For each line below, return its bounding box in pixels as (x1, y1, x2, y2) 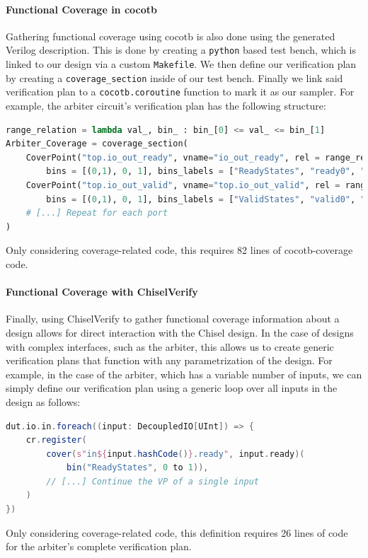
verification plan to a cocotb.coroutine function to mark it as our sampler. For (6, 84, 355, 99)
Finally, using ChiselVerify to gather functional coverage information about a (6, 311, 340, 326)
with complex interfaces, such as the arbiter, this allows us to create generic (6, 339, 334, 354)
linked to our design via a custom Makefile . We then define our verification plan (6, 57, 357, 71)
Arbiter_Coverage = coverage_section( (6, 139, 188, 149)
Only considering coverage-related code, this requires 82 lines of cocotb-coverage (6, 243, 353, 257)
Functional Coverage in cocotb (6, 1, 157, 16)
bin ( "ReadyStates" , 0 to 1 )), (66, 463, 209, 473)
